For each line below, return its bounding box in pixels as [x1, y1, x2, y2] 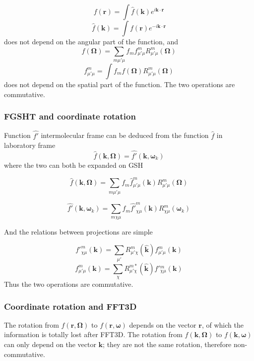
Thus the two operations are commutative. [4, 279, 133, 289]
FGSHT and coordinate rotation [4, 110, 136, 122]
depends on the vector [129, 319, 196, 330]
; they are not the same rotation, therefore [103, 339, 232, 350]
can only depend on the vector [4, 339, 96, 350]
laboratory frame [4, 140, 56, 150]
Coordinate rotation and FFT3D [4, 300, 137, 312]
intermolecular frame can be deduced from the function [41, 130, 209, 140]
